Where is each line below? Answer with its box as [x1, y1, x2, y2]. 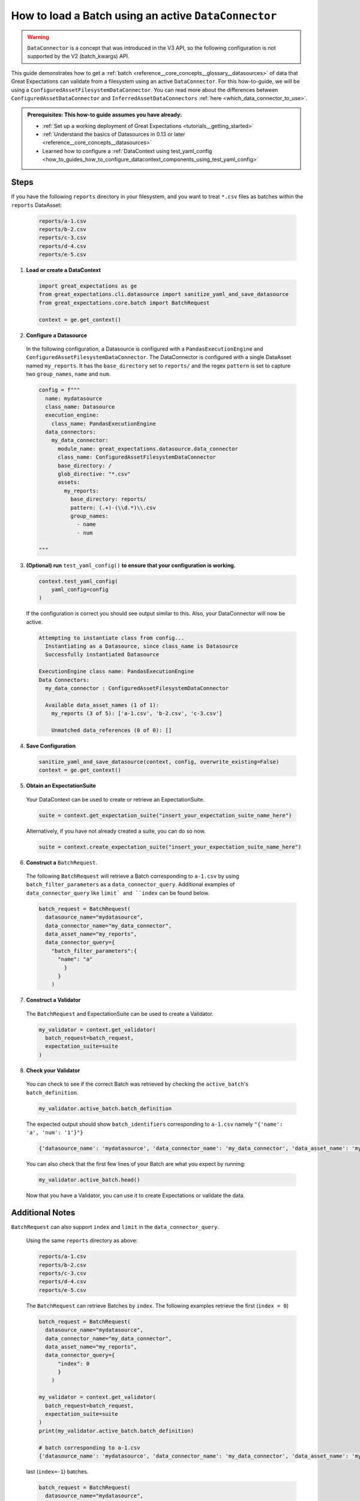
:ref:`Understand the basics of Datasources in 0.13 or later [42, 131, 185, 138]
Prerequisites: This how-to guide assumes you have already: [27, 111, 182, 118]
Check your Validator [26, 1066, 80, 1074]
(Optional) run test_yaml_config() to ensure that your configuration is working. [26, 561, 236, 569]
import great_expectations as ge [38, 283, 137, 289]
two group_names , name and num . [26, 370, 111, 378]
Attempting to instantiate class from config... [38, 634, 185, 641]
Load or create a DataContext [26, 267, 101, 274]
